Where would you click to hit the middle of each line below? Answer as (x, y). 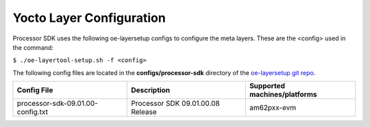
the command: (33, 47)
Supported (267, 86)
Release (144, 112)
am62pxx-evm (273, 108)
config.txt (32, 112)
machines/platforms (283, 94)
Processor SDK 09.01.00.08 (175, 104)
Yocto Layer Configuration (89, 18)
